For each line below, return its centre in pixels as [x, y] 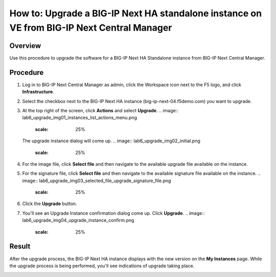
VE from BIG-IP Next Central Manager [91, 28]
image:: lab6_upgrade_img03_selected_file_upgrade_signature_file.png [97, 181]
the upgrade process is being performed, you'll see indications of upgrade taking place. [102, 266]
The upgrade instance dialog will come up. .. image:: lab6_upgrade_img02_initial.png [111, 141]
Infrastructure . [38, 92]
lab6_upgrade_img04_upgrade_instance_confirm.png [78, 220]
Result [20, 247]
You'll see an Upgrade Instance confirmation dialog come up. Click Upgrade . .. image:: [113, 213]
